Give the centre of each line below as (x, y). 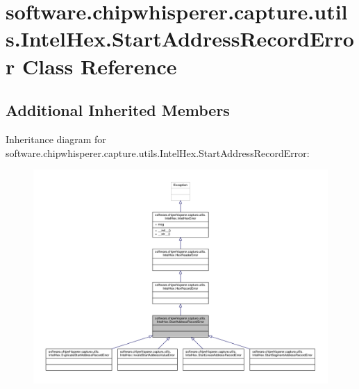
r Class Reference (91, 66)
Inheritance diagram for (56, 139)
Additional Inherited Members (118, 110)
